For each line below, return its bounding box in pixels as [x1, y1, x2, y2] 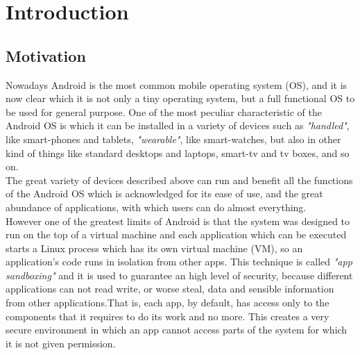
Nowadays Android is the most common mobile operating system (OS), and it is [6, 77, 348, 92]
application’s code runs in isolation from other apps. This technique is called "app [6, 254, 352, 269]
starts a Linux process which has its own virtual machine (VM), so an [6, 240, 303, 255]
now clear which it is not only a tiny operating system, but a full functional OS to [6, 91, 355, 106]
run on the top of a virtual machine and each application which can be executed [6, 227, 347, 242]
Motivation [6, 44, 86, 66]
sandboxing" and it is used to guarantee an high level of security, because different [6, 267, 353, 282]
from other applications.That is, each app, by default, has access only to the [6, 295, 329, 310]
